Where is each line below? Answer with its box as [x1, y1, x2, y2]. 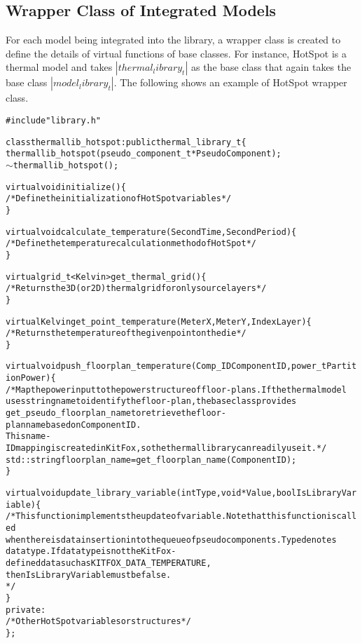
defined [6, 557, 41, 568]
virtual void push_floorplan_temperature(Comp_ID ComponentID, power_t [6, 361, 327, 372]
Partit [326, 361, 357, 372]
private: [6, 604, 46, 615]
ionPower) [6, 373, 51, 384]
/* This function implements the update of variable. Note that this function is [6, 511, 337, 522]
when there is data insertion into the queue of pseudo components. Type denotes [6, 534, 337, 545]
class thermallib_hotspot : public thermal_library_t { [6, 137, 246, 147]
